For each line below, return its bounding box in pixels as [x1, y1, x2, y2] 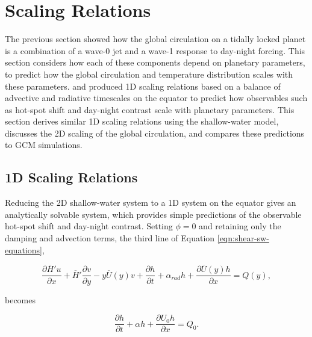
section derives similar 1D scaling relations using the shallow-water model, [5, 115, 279, 128]
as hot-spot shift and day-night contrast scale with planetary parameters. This [5, 103, 295, 116]
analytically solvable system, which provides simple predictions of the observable [5, 208, 302, 220]
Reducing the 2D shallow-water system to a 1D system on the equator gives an [5, 196, 296, 209]
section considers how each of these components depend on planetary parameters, [5, 56, 305, 69]
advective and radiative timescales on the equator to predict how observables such [5, 91, 308, 104]
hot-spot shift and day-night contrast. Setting [5, 220, 173, 232]
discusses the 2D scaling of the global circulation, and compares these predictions [5, 126, 305, 139]
